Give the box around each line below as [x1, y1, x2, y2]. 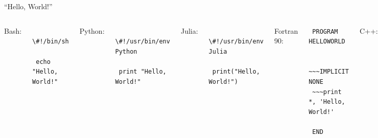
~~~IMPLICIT [309, 68, 349, 76]
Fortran [274, 25, 298, 36]
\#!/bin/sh [32, 38, 69, 45]
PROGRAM [312, 28, 338, 35]
